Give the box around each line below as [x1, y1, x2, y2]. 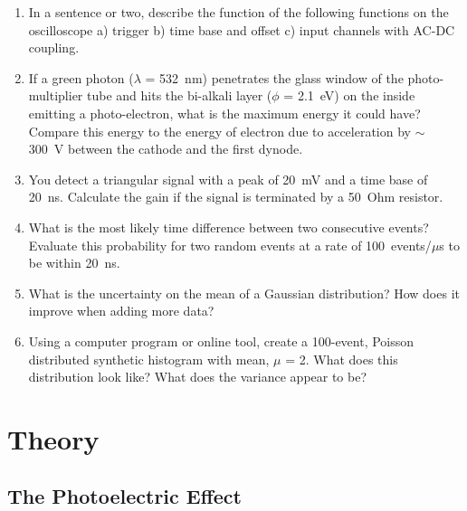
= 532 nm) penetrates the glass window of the [145, 68, 404, 87]
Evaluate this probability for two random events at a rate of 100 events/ [28, 235, 432, 254]
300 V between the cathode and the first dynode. [28, 139, 303, 158]
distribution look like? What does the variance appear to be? [28, 367, 367, 386]
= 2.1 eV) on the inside [283, 86, 415, 105]
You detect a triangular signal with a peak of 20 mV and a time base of [28, 169, 428, 188]
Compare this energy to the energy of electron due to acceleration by [28, 121, 411, 140]
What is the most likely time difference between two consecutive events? [28, 217, 429, 236]
